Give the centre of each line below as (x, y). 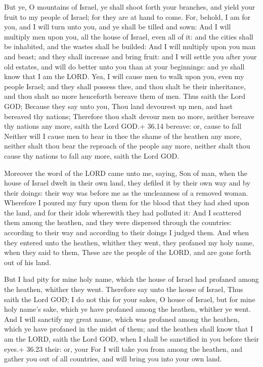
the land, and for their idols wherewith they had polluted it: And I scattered (123, 212)
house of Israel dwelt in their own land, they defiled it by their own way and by (127, 183)
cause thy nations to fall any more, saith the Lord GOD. (92, 155)
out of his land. (28, 262)
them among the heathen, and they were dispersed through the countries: (118, 222)
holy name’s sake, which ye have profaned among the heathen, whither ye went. (127, 309)
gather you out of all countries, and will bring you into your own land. (113, 359)
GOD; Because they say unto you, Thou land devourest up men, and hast (118, 106)
